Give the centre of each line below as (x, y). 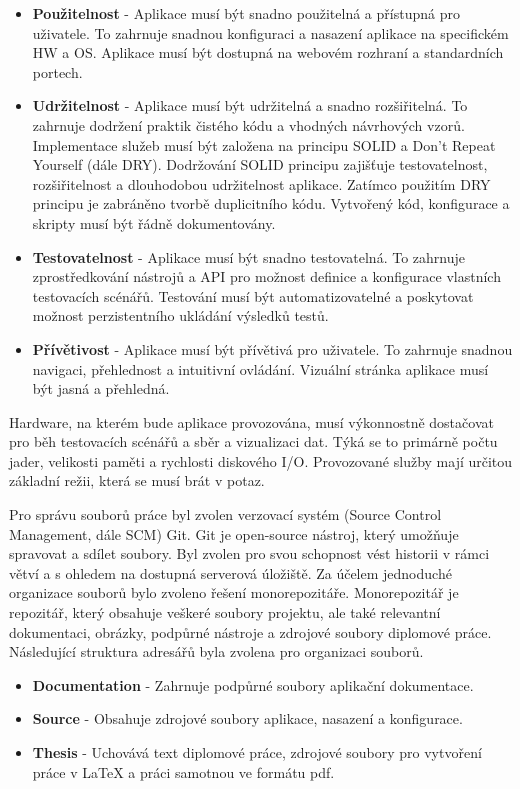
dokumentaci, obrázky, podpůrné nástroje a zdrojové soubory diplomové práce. (250, 631)
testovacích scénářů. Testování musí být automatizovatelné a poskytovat (253, 295)
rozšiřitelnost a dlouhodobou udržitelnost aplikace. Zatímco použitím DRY (261, 183)
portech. (57, 71)
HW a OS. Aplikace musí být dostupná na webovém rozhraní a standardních (268, 52)
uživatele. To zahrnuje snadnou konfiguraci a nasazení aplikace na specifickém (270, 32)
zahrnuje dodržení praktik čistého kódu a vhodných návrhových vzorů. (248, 124)
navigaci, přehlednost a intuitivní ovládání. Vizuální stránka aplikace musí (260, 368)
